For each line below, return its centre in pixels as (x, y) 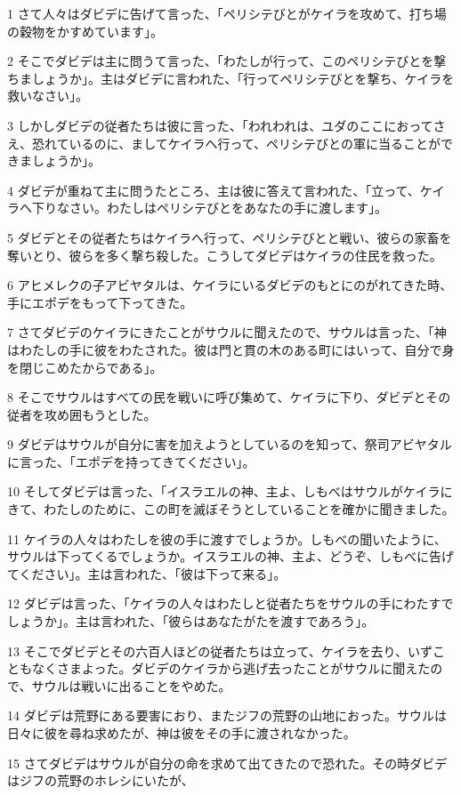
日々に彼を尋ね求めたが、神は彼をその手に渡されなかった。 (182, 733)
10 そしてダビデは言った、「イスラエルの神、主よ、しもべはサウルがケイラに (230, 491)
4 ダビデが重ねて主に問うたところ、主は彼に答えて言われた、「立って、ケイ (226, 190)
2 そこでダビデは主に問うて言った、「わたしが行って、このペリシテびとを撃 (227, 61)
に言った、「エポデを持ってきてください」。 (131, 461)
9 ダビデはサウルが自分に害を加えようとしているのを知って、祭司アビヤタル (230, 444)
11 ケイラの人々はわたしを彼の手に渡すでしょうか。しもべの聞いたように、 (227, 538)
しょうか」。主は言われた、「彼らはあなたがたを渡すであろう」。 (191, 621)
